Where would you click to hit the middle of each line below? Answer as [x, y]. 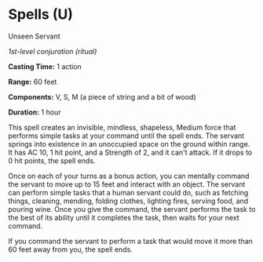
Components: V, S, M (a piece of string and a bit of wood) [102, 96]
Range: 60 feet [33, 82]
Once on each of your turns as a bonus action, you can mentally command [129, 176]
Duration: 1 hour [35, 112]
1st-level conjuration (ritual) [53, 51]
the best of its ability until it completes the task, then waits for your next [124, 217]
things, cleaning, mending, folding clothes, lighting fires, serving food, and [128, 201]
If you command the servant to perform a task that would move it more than [131, 241]
